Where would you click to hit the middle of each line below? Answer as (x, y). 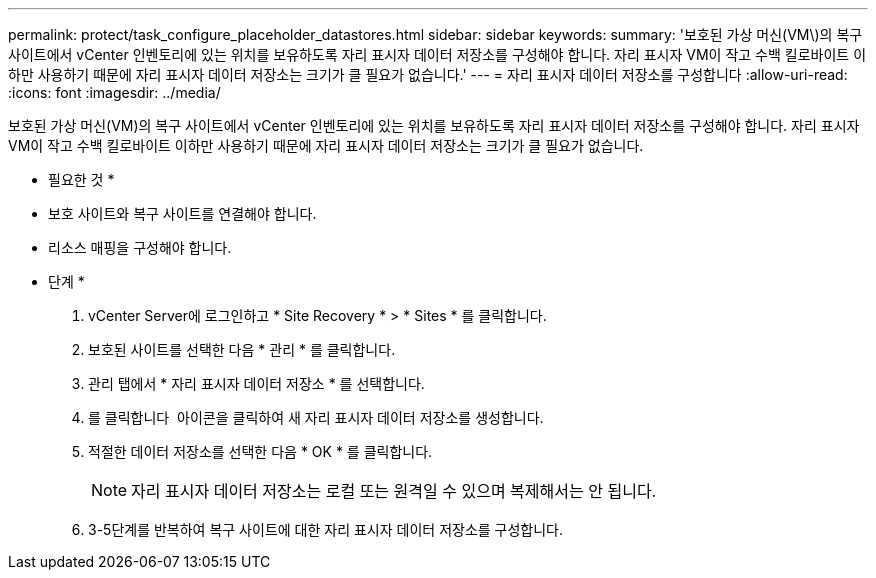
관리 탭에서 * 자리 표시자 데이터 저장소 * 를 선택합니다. (256, 383)
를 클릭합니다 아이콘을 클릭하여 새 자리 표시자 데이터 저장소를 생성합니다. (316, 417)
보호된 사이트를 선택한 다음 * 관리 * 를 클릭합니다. (242, 349)
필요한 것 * (81, 179)
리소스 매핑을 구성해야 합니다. (140, 247)
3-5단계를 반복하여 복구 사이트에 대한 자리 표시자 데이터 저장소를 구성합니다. (326, 529)
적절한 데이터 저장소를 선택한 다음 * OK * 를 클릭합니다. (260, 451)
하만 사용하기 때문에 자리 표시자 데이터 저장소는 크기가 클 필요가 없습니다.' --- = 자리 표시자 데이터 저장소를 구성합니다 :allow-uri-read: (428, 74)
